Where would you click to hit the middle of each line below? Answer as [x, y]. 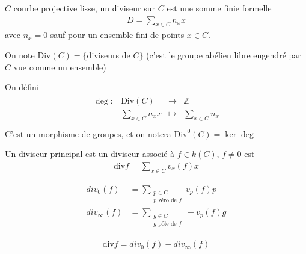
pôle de [167, 224]
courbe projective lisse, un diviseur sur [84, 8]
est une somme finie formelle [219, 8]
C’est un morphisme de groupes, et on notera [88, 133]
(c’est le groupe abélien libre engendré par [224, 55]
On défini [22, 87]
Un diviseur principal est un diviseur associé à [90, 154]
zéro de [167, 201]
